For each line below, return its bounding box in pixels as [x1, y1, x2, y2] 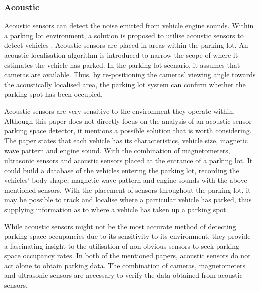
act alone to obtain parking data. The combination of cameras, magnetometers [4, 260, 246, 270]
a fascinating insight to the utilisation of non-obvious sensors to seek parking [4, 240, 240, 251]
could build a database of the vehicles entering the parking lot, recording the [4, 165, 239, 175]
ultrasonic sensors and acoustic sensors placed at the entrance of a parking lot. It [4, 155, 253, 165]
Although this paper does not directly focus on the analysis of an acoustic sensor [4, 115, 252, 126]
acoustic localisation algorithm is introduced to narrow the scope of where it [4, 50, 238, 60]
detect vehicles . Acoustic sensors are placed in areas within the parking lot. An [4, 40, 248, 50]
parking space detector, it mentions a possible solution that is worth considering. [4, 125, 252, 136]
